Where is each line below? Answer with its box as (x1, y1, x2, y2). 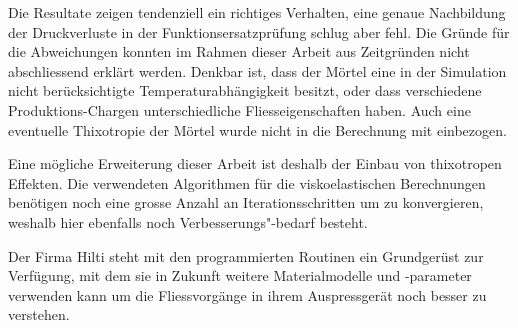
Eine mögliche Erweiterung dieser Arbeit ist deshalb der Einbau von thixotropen (8, 153, 502, 174)
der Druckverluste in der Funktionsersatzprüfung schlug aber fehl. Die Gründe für (8, 21, 510, 42)
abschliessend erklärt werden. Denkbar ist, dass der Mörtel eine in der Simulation (8, 60, 507, 81)
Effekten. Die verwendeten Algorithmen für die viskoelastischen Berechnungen (8, 172, 486, 193)
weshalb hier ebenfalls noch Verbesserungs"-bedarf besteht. (8, 211, 368, 232)
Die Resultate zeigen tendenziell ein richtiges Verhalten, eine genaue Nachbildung (8, 2, 506, 22)
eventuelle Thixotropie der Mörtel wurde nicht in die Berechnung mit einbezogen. (8, 119, 507, 140)
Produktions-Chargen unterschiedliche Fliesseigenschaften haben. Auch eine (8, 99, 471, 120)
